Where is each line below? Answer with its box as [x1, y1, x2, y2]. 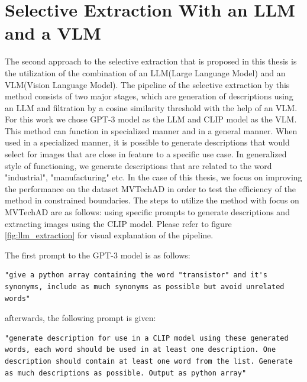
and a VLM [5, 21, 101, 45]
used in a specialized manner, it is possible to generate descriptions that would [5, 136, 290, 148]
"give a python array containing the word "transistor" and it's [5, 271, 267, 280]
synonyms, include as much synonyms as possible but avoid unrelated [5, 283, 285, 291]
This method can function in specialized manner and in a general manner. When [5, 124, 298, 137]
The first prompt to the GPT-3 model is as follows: [5, 248, 190, 261]
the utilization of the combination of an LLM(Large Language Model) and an [5, 66, 286, 79]
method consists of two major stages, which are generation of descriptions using [5, 90, 293, 102]
